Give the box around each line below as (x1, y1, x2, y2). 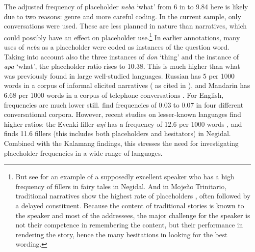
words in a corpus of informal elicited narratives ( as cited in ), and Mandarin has (4, 80, 250, 90)
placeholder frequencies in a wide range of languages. (4, 147, 163, 158)
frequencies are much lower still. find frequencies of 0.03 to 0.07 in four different (4, 99, 244, 110)
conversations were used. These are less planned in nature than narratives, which (4, 21, 247, 31)
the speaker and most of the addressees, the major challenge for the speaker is (15, 210, 250, 220)
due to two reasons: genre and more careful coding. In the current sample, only (4, 11, 241, 21)
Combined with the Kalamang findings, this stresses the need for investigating (4, 138, 239, 148)
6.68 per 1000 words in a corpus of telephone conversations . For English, (4, 90, 224, 100)
